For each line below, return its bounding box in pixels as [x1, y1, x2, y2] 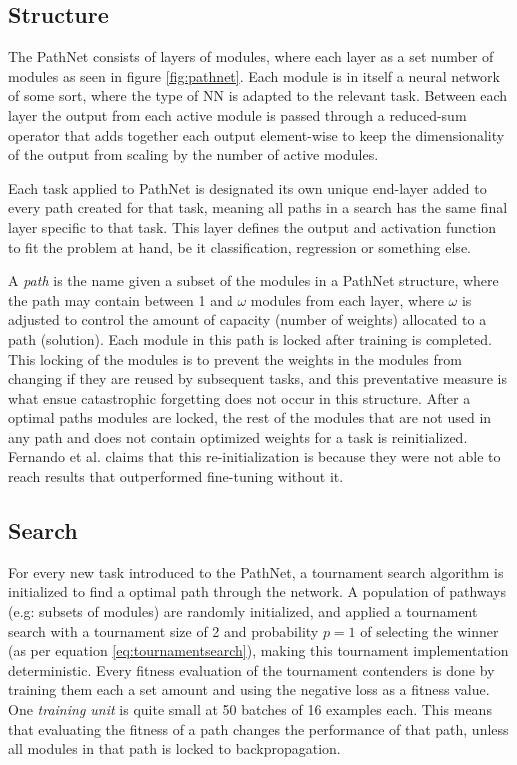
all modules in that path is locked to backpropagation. [8, 738, 341, 759]
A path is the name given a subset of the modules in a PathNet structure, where [8, 270, 499, 291]
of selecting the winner [360, 620, 499, 641]
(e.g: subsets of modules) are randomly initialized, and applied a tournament [8, 601, 478, 622]
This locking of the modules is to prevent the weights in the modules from [8, 348, 462, 369]
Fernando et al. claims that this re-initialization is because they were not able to [8, 446, 501, 467]
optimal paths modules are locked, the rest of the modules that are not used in [8, 407, 492, 428]
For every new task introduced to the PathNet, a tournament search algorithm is [8, 561, 504, 582]
